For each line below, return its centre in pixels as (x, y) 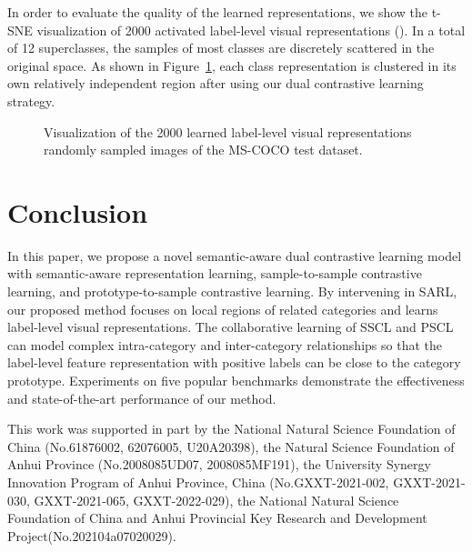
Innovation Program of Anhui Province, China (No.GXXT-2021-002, (198, 482)
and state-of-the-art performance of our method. (142, 398)
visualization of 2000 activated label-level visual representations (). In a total (251, 30)
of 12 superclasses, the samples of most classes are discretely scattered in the (221, 48)
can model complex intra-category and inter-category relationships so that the (225, 344)
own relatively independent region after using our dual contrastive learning (216, 83)
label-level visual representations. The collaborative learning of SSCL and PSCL (231, 327)
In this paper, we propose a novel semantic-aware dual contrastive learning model (235, 255)
